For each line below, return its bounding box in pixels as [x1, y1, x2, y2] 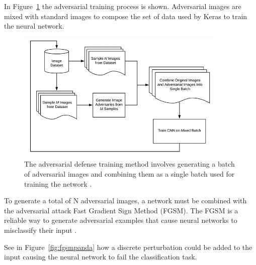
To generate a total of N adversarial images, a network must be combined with [4, 195, 247, 206]
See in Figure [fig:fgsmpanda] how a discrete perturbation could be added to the [4, 241, 252, 252]
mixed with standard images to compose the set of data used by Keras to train [4, 11, 247, 21]
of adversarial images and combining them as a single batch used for [24, 168, 235, 179]
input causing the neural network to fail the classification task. [4, 251, 197, 262]
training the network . [24, 178, 92, 189]
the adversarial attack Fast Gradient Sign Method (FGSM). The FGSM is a [4, 205, 238, 215]
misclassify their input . [4, 224, 77, 235]
